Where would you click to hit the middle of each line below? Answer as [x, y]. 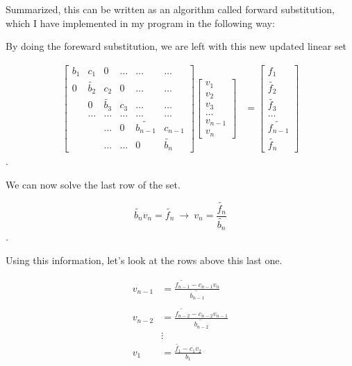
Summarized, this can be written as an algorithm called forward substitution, [170, 9]
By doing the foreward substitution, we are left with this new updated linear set [176, 46]
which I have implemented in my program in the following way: [140, 23]
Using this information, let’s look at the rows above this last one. [144, 260]
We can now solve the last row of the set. [93, 184]
